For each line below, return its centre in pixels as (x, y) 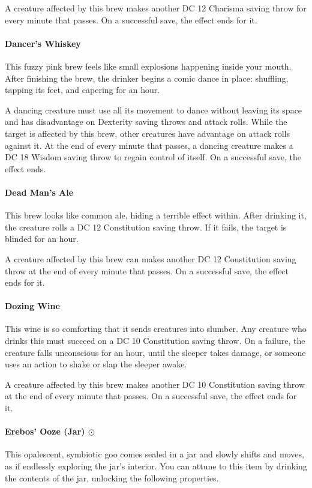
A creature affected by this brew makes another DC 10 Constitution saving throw (155, 384)
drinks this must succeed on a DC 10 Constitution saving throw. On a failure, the (155, 341)
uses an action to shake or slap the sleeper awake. (96, 364)
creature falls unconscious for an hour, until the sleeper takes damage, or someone (155, 352)
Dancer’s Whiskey (43, 43)
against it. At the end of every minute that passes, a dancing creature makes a (149, 145)
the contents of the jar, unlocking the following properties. (112, 477)
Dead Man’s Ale (39, 192)
